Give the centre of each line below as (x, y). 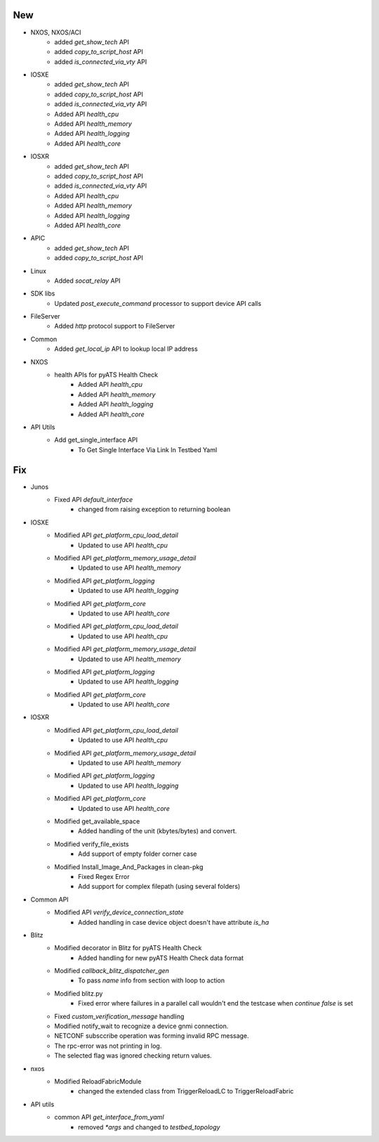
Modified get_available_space (97, 821)
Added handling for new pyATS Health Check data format (161, 958)
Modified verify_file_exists (92, 844)
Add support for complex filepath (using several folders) (159, 887)
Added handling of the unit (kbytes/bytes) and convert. (158, 831)
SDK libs (43, 294)
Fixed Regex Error (104, 876)
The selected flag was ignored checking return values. (133, 1056)
